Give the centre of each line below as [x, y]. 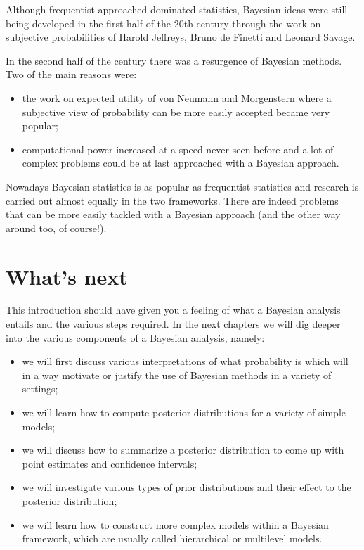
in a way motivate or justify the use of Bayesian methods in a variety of [177, 375]
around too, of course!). [56, 228]
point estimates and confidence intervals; [110, 463]
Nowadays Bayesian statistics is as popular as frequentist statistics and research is [182, 186]
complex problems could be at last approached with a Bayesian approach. [181, 163]
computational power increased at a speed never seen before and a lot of [178, 149]
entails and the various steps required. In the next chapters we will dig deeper [173, 324]
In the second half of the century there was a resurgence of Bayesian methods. [174, 60]
